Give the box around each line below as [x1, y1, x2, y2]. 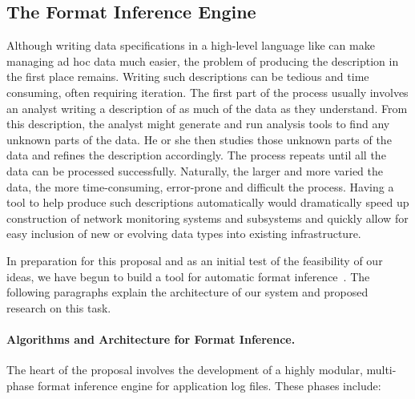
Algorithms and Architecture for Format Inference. [6, 330, 296, 347]
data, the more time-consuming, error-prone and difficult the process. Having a [6, 178, 394, 195]
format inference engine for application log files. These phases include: [37, 377, 381, 393]
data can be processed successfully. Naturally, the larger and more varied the [6, 162, 384, 179]
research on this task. [6, 299, 111, 316]
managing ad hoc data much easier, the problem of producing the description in [6, 52, 399, 69]
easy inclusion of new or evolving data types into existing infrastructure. [6, 225, 361, 242]
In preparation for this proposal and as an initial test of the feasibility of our [6, 252, 383, 268]
